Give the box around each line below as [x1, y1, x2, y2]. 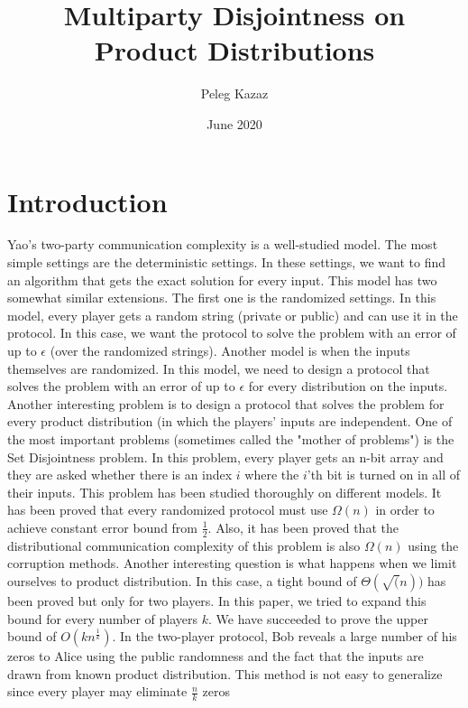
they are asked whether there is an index [7, 465, 233, 484]
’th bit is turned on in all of [307, 465, 461, 484]
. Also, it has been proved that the [207, 517, 399, 536]
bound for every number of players [7, 609, 198, 628]
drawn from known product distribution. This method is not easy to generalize [7, 664, 443, 683]
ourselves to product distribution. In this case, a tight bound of [7, 571, 357, 590]
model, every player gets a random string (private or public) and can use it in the [7, 305, 458, 324]
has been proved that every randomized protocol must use [7, 500, 328, 519]
